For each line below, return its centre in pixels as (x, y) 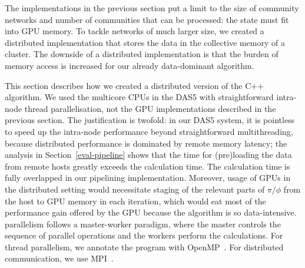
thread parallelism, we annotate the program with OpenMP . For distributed (144, 247)
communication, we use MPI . (59, 258)
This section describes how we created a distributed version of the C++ (135, 85)
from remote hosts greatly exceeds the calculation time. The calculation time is (147, 166)
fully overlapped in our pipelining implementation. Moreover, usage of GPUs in (148, 178)
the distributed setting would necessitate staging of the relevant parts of (135, 189)
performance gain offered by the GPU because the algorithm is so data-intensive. (151, 212)
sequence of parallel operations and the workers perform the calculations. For (144, 235)
